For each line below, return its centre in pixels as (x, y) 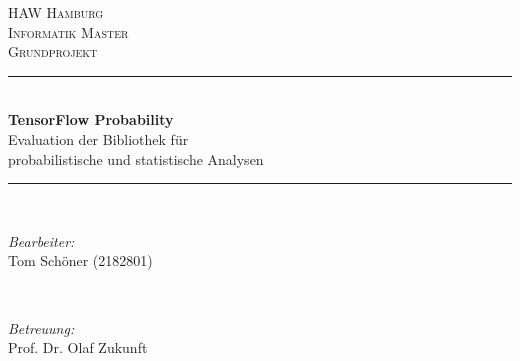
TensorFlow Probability (91, 119)
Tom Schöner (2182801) (80, 260)
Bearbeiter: (41, 240)
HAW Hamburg (56, 12)
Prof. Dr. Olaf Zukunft (78, 347)
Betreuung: (41, 327)
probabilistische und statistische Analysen (136, 158)
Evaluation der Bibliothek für (98, 138)
